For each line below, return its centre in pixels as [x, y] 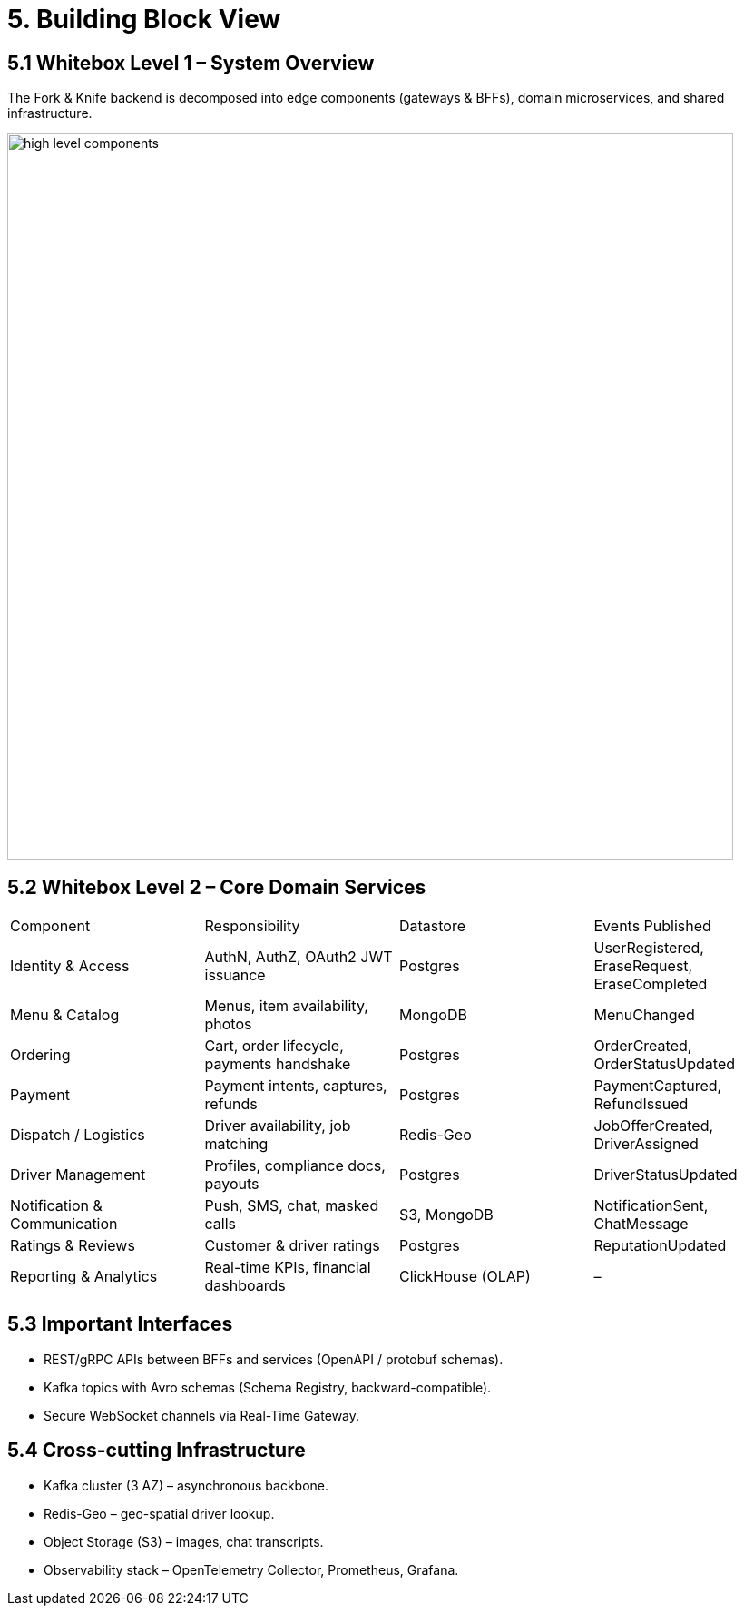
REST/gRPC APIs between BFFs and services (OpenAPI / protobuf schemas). [274, 1359]
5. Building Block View [144, 19]
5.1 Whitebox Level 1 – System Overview [191, 63]
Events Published [652, 926]
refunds [231, 1104]
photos [228, 1024]
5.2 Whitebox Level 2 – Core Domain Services [217, 887]
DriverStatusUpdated [666, 1175]
